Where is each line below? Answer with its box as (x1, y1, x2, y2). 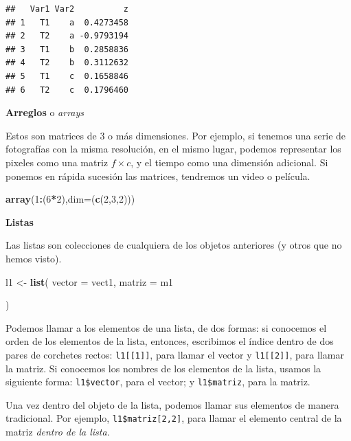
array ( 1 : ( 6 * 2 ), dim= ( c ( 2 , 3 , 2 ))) (5, 192, 135, 206)
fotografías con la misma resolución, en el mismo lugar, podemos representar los (5, 142, 341, 156)
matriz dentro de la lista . (5, 425, 110, 439)
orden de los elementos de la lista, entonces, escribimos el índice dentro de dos (5, 334, 334, 348)
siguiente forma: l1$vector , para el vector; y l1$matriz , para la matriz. (5, 374, 310, 389)
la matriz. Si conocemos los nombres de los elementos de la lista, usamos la (5, 361, 321, 375)
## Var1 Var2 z (5, 4, 128, 14)
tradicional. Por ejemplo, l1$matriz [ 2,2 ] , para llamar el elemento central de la (5, 411, 342, 425)
